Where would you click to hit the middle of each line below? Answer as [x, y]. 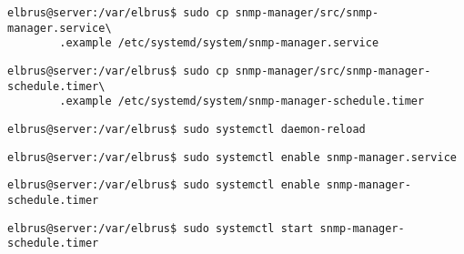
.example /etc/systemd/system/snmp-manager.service [219, 43]
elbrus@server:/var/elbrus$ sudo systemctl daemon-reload [187, 129]
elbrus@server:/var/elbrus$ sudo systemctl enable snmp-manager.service [232, 157]
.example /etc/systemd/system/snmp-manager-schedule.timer [242, 102]
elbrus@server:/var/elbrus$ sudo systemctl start [161, 228]
